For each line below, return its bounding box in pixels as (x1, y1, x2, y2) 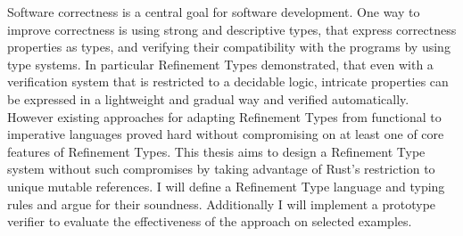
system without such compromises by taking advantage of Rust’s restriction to (7, 159, 435, 178)
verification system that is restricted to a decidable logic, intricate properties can (7, 72, 449, 91)
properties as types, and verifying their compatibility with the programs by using (7, 37, 451, 56)
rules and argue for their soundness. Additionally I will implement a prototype (7, 194, 436, 213)
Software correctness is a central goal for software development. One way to (7, 3, 420, 20)
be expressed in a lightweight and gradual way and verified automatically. (7, 89, 409, 108)
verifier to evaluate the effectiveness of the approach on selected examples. (7, 212, 412, 231)
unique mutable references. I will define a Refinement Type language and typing (7, 176, 445, 195)
